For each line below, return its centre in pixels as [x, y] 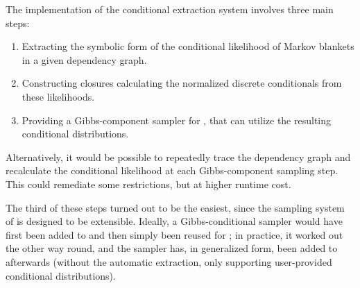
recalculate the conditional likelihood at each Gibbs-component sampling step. [172, 170]
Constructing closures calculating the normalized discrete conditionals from [182, 83]
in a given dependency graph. [84, 59]
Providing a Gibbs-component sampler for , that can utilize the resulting [177, 120]
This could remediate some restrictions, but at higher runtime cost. [148, 184]
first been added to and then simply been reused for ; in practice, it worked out [174, 234]
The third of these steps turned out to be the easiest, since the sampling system [175, 207]
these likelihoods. [58, 96]
